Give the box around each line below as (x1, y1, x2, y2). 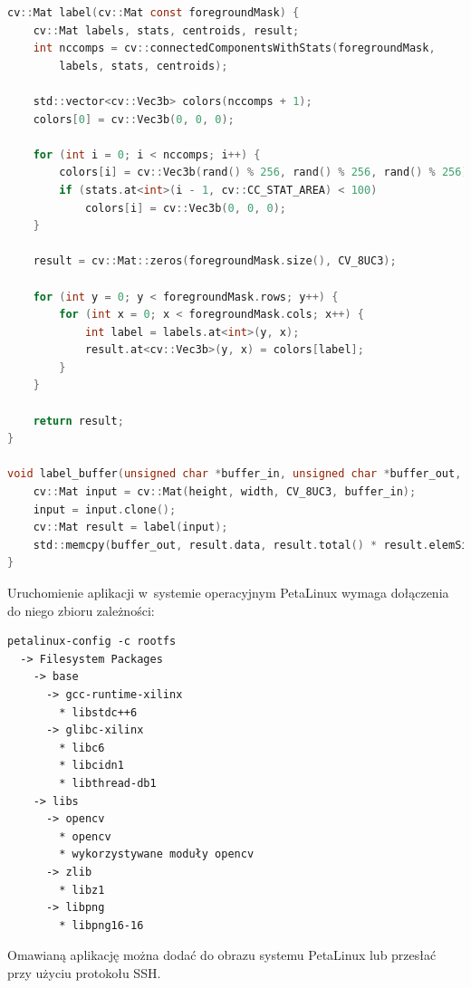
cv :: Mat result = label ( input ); (33, 521, 228, 534)
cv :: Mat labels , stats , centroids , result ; (33, 24, 300, 37)
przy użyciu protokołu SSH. (7, 963, 161, 982)
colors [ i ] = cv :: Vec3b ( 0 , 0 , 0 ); (84, 201, 287, 215)
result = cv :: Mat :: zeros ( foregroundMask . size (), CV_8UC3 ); (33, 254, 397, 268)
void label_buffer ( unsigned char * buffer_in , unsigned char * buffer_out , (7, 467, 462, 481)
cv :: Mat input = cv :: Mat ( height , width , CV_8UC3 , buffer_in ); (33, 485, 417, 499)
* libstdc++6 (59, 705, 138, 719)
